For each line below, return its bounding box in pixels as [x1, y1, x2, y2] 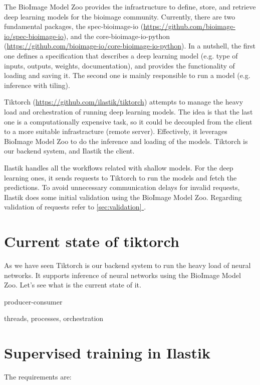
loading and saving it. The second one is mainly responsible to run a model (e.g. [4, 70, 250, 80]
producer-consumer [4, 296, 63, 306]
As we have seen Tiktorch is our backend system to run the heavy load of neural [4, 260, 251, 270]
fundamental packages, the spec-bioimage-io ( [4, 21, 144, 31]
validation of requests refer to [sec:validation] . [4, 201, 146, 212]
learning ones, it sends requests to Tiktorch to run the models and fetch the [4, 172, 237, 182]
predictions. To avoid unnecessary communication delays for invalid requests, [4, 182, 240, 192]
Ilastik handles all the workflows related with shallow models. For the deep [4, 162, 233, 172]
